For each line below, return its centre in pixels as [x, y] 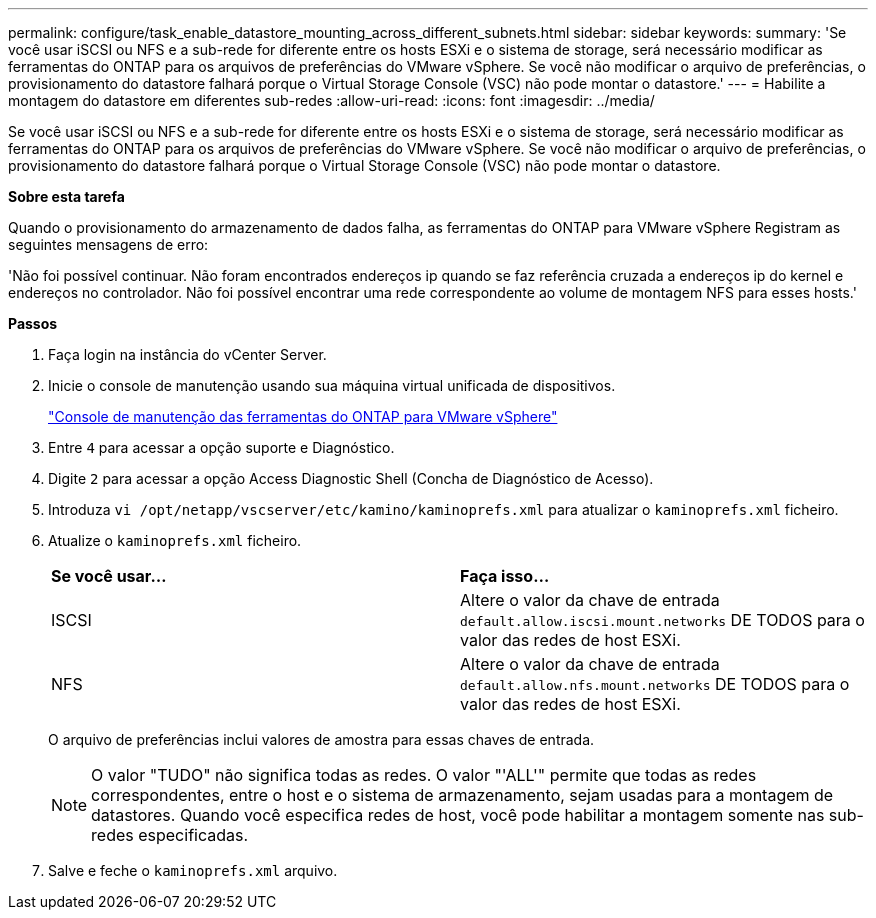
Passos [33, 323]
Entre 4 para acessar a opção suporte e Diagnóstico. [221, 447]
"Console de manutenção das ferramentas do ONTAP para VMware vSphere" [303, 416]
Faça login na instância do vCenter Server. [187, 354]
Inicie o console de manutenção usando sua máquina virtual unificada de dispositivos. [332, 385]
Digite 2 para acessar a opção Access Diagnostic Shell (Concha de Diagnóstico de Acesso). [351, 478]
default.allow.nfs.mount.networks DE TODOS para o [655, 684]
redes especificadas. [170, 835]
